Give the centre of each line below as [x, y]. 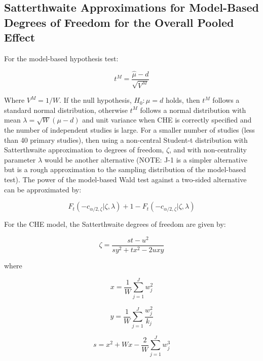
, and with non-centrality [208, 150]
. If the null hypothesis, [96, 100]
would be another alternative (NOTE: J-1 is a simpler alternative [146, 159]
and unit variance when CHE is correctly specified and [167, 120]
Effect [20, 37]
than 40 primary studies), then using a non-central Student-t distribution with [126, 139]
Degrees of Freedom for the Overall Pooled [119, 22]
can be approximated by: [43, 189]
